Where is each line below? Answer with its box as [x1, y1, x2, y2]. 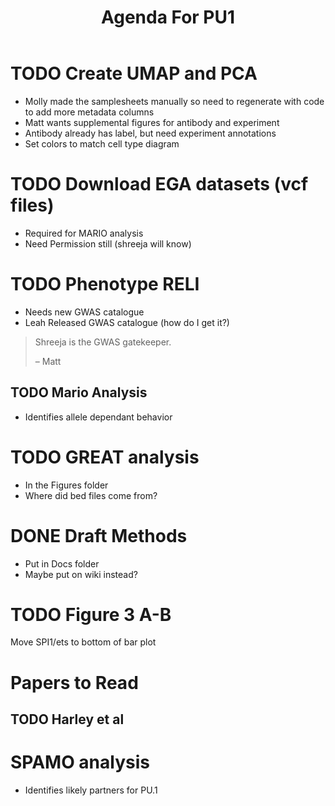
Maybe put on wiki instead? [24, 568, 138, 580]
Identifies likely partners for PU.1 [24, 784, 158, 796]
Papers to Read [10, 671, 139, 694]
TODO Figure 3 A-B [10, 603, 172, 626]
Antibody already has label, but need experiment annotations [24, 127, 277, 139]
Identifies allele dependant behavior [24, 411, 173, 423]
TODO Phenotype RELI [10, 273, 200, 296]
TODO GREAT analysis [10, 446, 200, 468]
